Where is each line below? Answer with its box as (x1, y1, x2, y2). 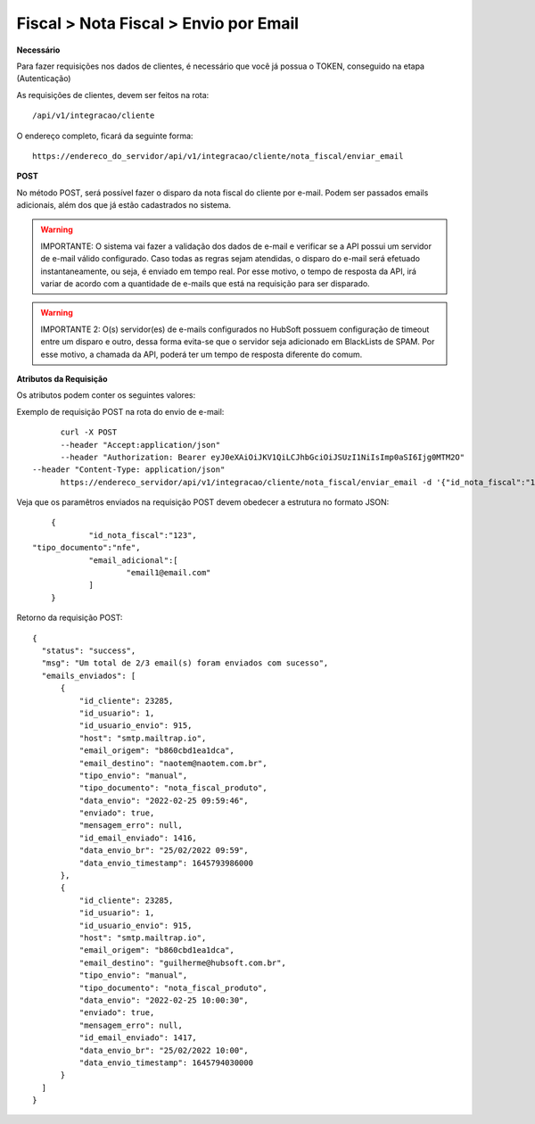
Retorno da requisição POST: (16, 612, 123, 624)
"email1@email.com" (126, 567, 211, 578)
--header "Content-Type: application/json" (32, 465, 226, 475)
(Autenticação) (16, 73, 71, 84)
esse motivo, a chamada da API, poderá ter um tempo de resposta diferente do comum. (40, 349, 363, 360)
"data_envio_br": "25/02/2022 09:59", (78, 846, 249, 855)
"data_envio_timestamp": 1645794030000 (78, 1057, 254, 1068)
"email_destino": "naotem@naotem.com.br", (78, 758, 267, 768)
